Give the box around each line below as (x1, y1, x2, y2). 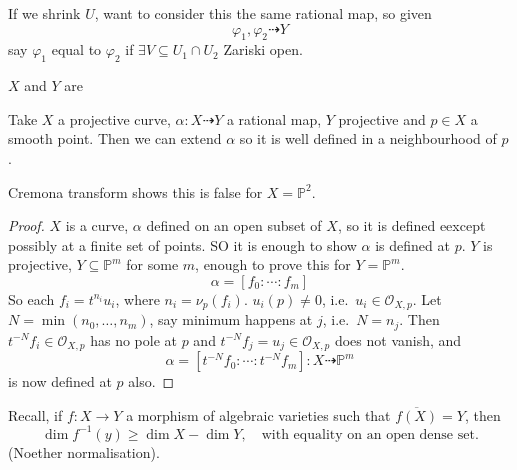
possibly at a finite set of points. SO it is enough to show (8, 234, 357, 255)
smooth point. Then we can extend (8, 128, 222, 149)
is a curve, (65, 215, 129, 236)
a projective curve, (58, 108, 171, 129)
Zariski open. (223, 39, 303, 60)
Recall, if (8, 404, 63, 425)
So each (8, 288, 55, 309)
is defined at (375, 234, 450, 255)
